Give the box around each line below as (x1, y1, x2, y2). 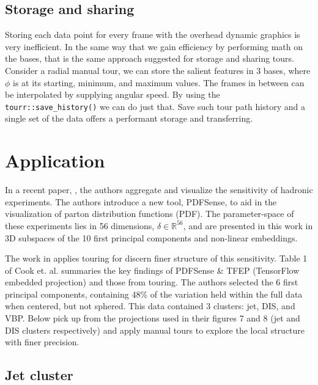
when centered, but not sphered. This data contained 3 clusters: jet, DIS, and (5, 299, 295, 312)
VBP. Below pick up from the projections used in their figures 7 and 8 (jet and (5, 312, 300, 324)
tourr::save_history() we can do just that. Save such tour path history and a (5, 100, 305, 112)
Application (5, 148, 105, 173)
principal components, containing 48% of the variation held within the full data (5, 287, 303, 300)
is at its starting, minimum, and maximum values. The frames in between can (13, 76, 305, 89)
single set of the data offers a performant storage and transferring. (5, 112, 253, 125)
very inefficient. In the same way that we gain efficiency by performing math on (5, 40, 303, 53)
